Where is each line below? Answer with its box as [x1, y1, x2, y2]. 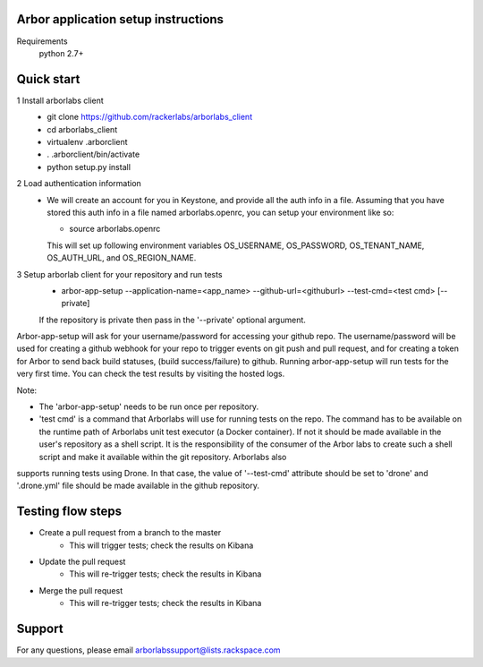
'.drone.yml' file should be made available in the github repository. [16, 480, 259, 492]
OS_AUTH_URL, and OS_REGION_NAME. [47, 252, 197, 263]
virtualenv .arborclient [47, 136, 129, 147]
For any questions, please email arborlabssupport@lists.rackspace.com [16, 645, 281, 655]
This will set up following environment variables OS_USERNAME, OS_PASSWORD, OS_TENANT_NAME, [47, 240, 425, 251]
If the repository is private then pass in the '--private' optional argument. [38, 314, 306, 325]
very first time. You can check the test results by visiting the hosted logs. [16, 368, 285, 380]
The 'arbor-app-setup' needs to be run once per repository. [38, 401, 259, 412]
